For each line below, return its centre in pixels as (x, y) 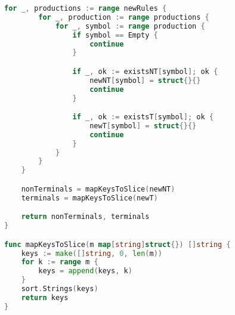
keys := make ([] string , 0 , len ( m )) (92, 253)
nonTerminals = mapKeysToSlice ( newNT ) (98, 189)
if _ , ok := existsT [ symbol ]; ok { (143, 117)
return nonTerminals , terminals (85, 217)
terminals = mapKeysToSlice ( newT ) (89, 198)
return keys (45, 297)
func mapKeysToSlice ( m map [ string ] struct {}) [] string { (117, 244)
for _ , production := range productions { (124, 17)
